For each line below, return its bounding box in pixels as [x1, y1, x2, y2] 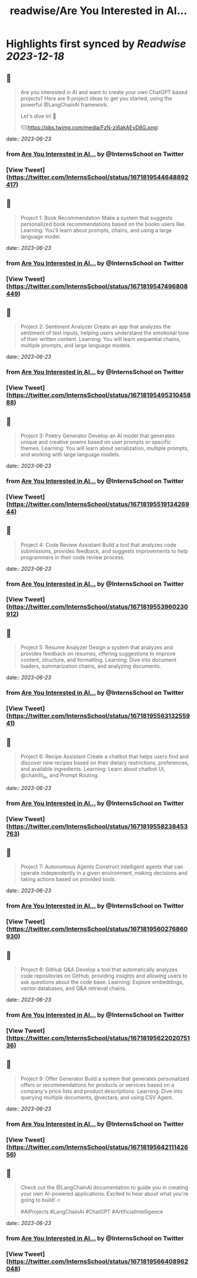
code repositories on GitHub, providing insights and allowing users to [20, 972, 188, 979]
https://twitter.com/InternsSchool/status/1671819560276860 [8, 925, 188, 933]
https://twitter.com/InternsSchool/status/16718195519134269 [8, 500, 189, 508]
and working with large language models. [20, 451, 121, 458]
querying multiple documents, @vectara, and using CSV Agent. [20, 1093, 174, 1100]
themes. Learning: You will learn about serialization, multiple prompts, [20, 444, 189, 451]
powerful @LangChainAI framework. [20, 101, 108, 108]
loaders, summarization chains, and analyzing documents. [20, 663, 161, 670]
